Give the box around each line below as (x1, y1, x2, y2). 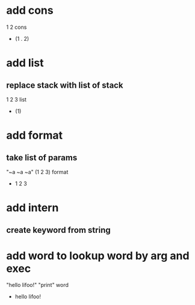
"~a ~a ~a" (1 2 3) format (6, 168, 69, 175)
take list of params (6, 152, 78, 163)
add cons (6, 4, 54, 17)
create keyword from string (6, 225, 111, 235)
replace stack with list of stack (6, 80, 123, 90)
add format (6, 128, 63, 142)
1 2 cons (6, 23, 27, 31)
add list (6, 56, 44, 70)
